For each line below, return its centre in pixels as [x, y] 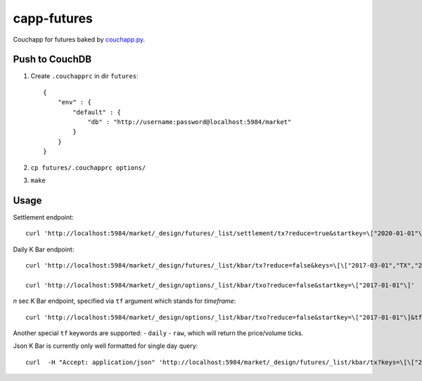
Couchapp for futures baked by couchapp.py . [79, 39]
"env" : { [74, 102]
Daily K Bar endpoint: [44, 249]
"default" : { [97, 112]
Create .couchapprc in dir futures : [84, 76]
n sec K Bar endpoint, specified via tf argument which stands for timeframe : [124, 301]
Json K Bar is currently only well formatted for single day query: [105, 346]
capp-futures [53, 18]
